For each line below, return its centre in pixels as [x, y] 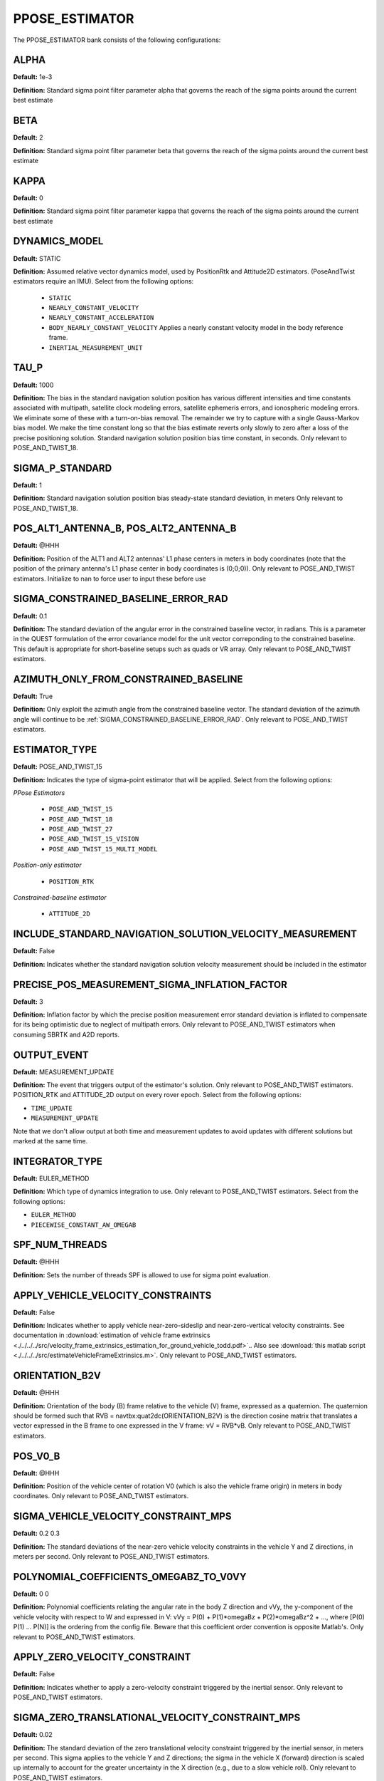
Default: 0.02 [33, 1735]
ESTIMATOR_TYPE [55, 750]
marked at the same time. [50, 1141]
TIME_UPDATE [52, 1108]
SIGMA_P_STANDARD [63, 468]
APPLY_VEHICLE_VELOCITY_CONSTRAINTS [112, 1295]
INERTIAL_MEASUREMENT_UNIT [96, 348]
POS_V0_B [37, 1456]
